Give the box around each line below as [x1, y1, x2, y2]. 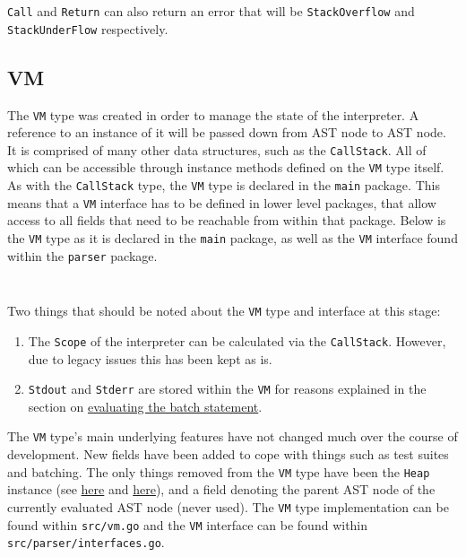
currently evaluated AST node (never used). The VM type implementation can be [7, 497, 449, 516]
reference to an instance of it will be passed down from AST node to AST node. [7, 123, 446, 142]
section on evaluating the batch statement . [28, 396, 263, 415]
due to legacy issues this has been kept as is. [28, 349, 272, 368]
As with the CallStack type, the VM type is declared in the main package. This [7, 176, 440, 195]
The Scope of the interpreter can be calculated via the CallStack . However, [28, 331, 446, 350]
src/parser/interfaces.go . [7, 533, 165, 552]
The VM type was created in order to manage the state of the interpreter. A [7, 105, 419, 124]
